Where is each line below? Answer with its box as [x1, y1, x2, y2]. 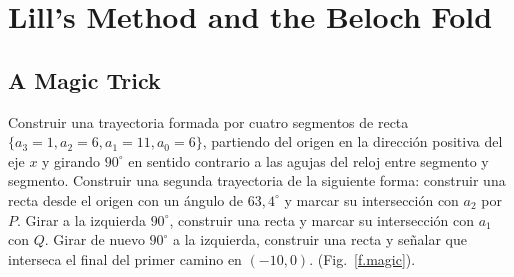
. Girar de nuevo [44, 229, 145, 250]
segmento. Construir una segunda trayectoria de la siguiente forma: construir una [8, 170, 506, 191]
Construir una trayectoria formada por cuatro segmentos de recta [8, 111, 409, 132]
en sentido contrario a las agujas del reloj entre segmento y [128, 150, 489, 171]
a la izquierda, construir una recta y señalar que [173, 229, 468, 250]
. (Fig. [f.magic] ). [309, 248, 416, 269]
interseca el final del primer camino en [8, 248, 242, 269]
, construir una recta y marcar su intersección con [169, 209, 475, 230]
